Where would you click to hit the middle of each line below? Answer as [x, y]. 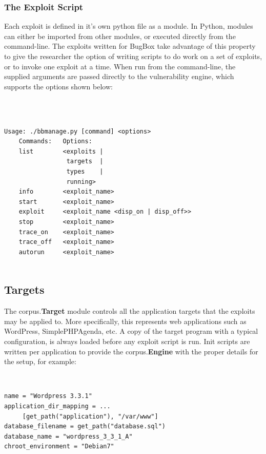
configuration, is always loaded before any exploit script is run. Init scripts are [127, 341]
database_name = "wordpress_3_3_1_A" [68, 436]
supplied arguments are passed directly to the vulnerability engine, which [119, 76]
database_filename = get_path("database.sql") [85, 427]
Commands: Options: [55, 141]
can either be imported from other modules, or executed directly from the [120, 36]
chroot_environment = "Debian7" [59, 447]
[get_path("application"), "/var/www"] [90, 416]
